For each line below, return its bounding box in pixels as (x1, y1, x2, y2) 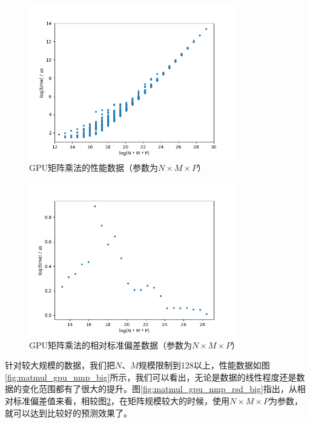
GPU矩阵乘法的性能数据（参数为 (29, 161, 159, 173)
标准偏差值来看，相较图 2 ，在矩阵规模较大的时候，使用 (13, 394, 229, 407)
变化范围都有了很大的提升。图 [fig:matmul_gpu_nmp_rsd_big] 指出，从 (21, 382, 297, 395)
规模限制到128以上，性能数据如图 (138, 359, 270, 371)
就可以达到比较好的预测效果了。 (5, 406, 132, 419)
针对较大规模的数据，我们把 (5, 359, 115, 371)
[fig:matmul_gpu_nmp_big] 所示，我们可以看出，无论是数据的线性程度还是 (5, 370, 297, 383)
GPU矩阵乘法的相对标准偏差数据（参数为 (29, 338, 193, 351)
